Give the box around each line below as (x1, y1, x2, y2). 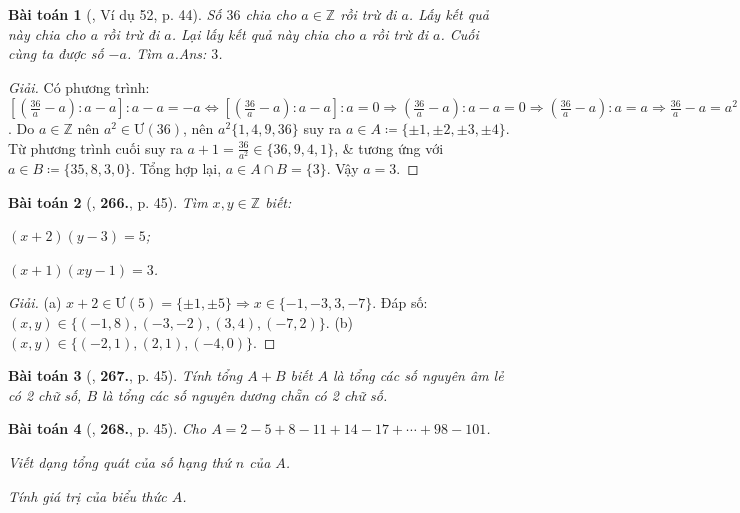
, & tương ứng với (334, 137, 444, 158)
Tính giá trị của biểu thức (8, 485, 167, 506)
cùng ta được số (8, 43, 104, 64)
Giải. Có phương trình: (8, 76, 150, 97)
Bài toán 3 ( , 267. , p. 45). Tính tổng (8, 365, 243, 386)
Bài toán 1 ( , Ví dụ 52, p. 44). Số (8, 4, 222, 24)
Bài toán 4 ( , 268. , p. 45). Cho (8, 418, 207, 439)
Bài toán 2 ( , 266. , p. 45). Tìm (8, 191, 208, 212)
